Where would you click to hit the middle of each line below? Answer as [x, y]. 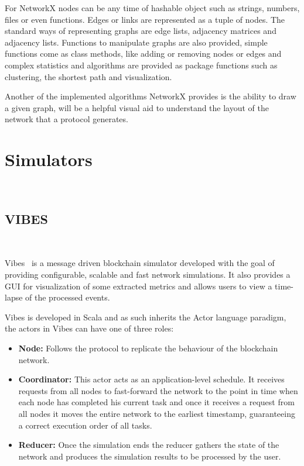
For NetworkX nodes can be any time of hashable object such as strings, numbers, [152, 8]
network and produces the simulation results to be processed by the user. [150, 456]
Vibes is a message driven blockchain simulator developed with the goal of [140, 263]
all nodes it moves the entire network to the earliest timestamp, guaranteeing [157, 413]
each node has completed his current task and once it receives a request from [156, 402]
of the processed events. [68, 297]
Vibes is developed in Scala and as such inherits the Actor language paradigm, [146, 317]
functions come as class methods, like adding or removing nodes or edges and [143, 53]
